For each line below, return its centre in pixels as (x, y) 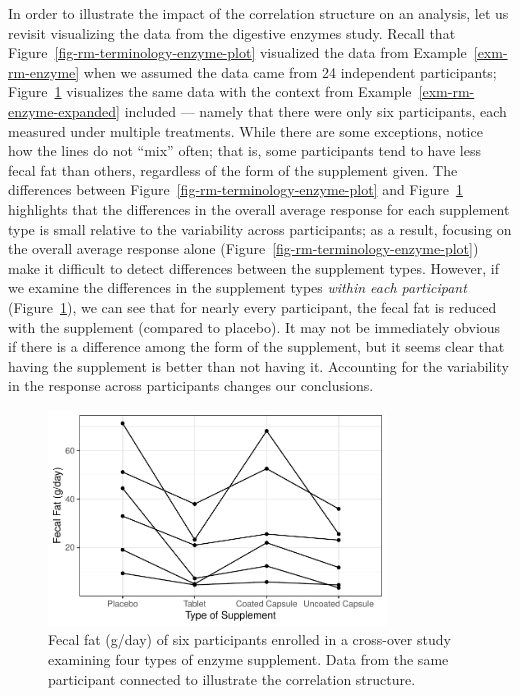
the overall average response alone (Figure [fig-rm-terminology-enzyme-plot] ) (243, 248)
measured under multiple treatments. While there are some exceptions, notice (245, 130)
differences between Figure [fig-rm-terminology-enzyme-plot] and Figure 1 (235, 189)
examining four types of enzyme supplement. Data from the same (248, 658)
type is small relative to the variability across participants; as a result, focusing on (260, 228)
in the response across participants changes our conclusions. (191, 385)
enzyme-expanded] (64, 110)
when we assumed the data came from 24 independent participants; (290, 71)
